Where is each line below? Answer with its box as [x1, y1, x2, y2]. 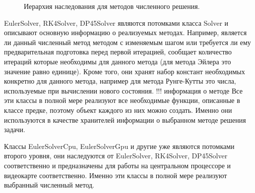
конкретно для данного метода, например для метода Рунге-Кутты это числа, [4, 76, 236, 86]
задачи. [4, 124, 25, 135]
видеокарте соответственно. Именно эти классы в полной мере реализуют [4, 170, 227, 180]
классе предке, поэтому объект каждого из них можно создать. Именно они [4, 104, 232, 115]
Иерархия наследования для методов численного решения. [24, 1, 200, 11]
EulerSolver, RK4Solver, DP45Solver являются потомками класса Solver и [4, 17, 229, 28]
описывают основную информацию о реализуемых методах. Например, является [4, 27, 247, 38]
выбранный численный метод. [4, 180, 95, 190]
